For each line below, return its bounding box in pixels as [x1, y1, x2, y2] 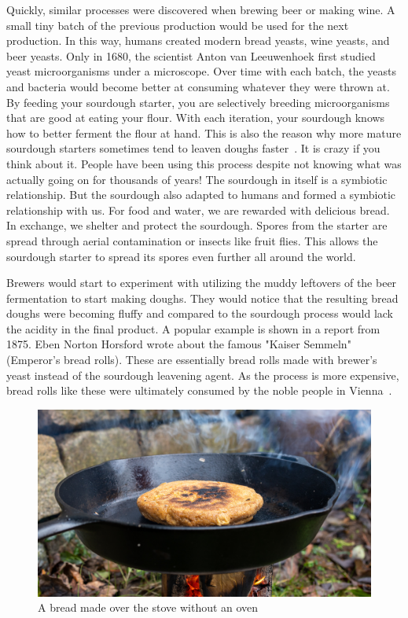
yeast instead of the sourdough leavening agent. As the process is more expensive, [6, 366, 399, 383]
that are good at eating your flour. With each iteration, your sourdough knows [6, 109, 385, 126]
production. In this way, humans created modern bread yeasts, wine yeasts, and [6, 32, 390, 49]
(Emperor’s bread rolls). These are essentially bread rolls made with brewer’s [6, 351, 377, 368]
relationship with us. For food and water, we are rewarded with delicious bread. [6, 201, 390, 218]
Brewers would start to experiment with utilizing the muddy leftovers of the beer [6, 274, 397, 291]
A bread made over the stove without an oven [38, 599, 259, 616]
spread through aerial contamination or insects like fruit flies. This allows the [6, 232, 378, 248]
